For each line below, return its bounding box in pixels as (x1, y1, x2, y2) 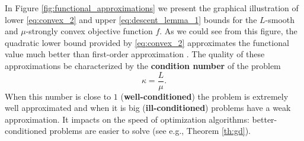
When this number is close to (5, 90, 111, 102)
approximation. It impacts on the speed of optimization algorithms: (5, 113, 249, 125)
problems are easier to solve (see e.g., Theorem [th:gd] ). (49, 124, 251, 137)
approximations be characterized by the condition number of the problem (5, 59, 281, 71)
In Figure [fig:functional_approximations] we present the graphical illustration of (5, 2, 299, 14)
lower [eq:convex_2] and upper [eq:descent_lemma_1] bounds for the (5, 13, 257, 25)
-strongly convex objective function (25, 25, 153, 37)
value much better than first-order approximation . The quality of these (5, 48, 265, 60)
